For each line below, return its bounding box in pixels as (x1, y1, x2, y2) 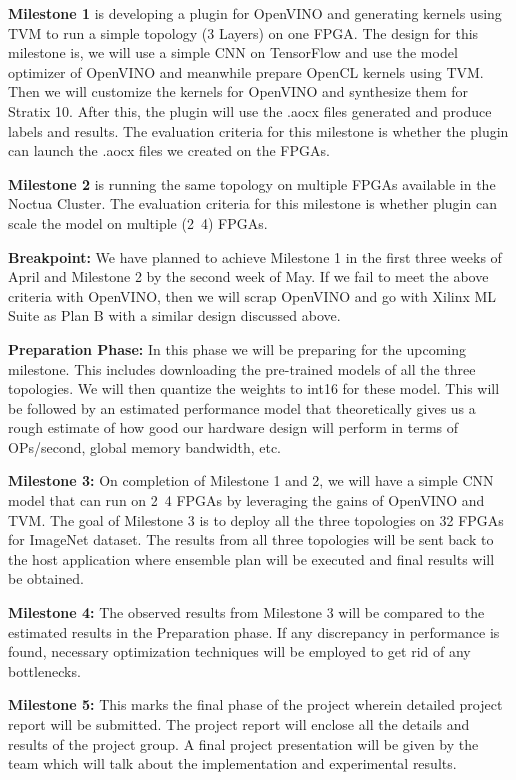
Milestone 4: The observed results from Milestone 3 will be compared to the (8, 602, 485, 623)
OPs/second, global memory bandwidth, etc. (8, 436, 282, 457)
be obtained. (8, 568, 84, 589)
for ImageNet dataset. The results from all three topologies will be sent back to (8, 529, 494, 550)
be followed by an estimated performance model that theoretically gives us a (8, 397, 476, 418)
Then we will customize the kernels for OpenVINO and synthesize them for (8, 81, 469, 102)
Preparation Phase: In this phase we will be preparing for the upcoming (8, 338, 466, 359)
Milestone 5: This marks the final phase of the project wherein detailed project (8, 694, 503, 715)
